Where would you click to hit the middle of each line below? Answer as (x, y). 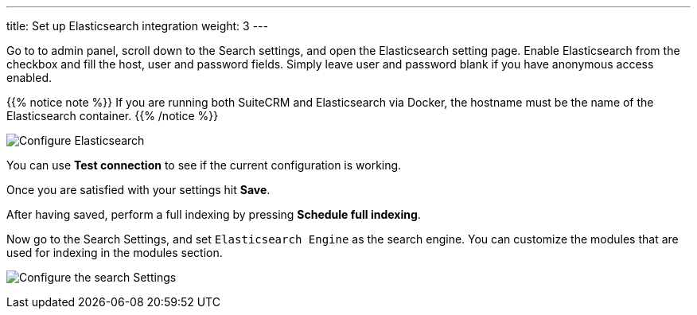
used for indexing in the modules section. (115, 253)
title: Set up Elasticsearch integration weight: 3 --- (137, 26)
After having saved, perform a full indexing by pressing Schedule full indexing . (214, 214)
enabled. (29, 78)
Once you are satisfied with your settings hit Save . (138, 190)
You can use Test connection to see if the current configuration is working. (204, 165)
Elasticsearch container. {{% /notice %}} (113, 116)
